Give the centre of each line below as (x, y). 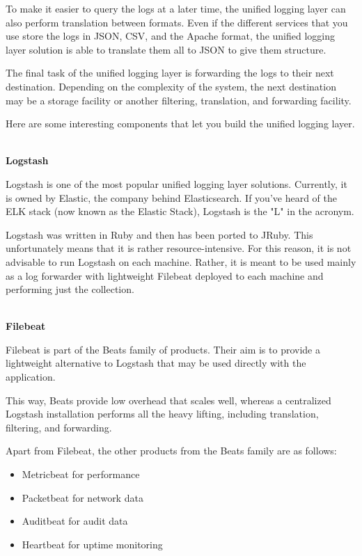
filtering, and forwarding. (59, 427)
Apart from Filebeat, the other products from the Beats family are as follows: (171, 451)
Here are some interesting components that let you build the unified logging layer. (180, 124)
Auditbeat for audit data (75, 521)
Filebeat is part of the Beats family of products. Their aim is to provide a (163, 349)
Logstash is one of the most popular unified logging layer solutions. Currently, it (176, 183)
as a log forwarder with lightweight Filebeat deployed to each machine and (165, 275)
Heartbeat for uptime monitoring (92, 544)
